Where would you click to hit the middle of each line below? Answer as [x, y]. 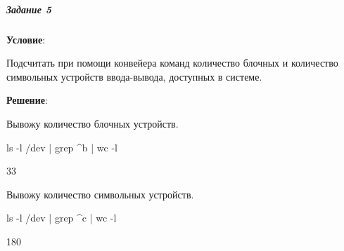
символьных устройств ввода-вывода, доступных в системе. [134, 76]
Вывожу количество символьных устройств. [100, 194]
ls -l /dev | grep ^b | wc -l [62, 147]
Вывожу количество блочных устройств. [93, 123]
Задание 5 [29, 9]
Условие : [26, 39]
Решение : [27, 100]
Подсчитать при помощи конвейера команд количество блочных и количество [172, 63]
